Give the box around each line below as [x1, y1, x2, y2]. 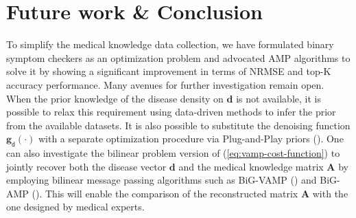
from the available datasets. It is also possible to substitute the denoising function [6, 118, 351, 132]
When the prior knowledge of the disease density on [6, 91, 224, 105]
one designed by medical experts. [6, 199, 145, 214]
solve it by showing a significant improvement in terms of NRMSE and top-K [6, 64, 331, 78]
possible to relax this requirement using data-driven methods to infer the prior [6, 105, 336, 119]
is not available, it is [236, 91, 321, 105]
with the [312, 186, 348, 200]
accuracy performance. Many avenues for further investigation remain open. [6, 77, 324, 91]
